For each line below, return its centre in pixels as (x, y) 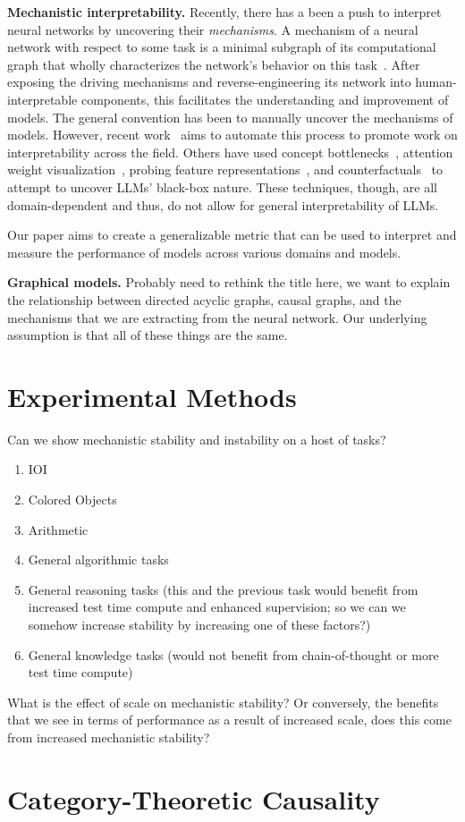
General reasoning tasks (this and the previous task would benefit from (223, 589)
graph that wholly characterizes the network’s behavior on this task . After (214, 64)
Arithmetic (58, 529)
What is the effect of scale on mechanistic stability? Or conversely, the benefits (223, 702)
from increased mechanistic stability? (109, 737)
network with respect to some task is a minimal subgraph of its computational (222, 47)
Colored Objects (72, 499)
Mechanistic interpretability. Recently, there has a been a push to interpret (224, 12)
